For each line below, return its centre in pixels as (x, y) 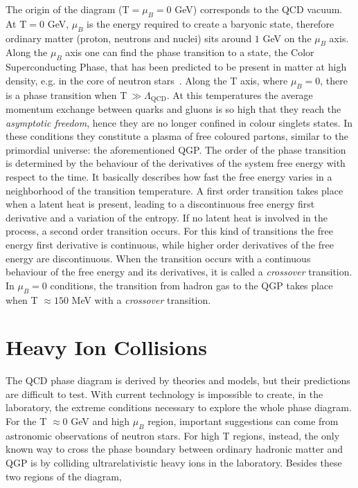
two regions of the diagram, (64, 476)
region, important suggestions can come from (243, 421)
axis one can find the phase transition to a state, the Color (190, 52)
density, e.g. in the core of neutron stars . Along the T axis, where (147, 80)
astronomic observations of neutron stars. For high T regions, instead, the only (173, 435)
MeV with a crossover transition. (141, 299)
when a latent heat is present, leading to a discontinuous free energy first (160, 204)
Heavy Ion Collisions (106, 347)
